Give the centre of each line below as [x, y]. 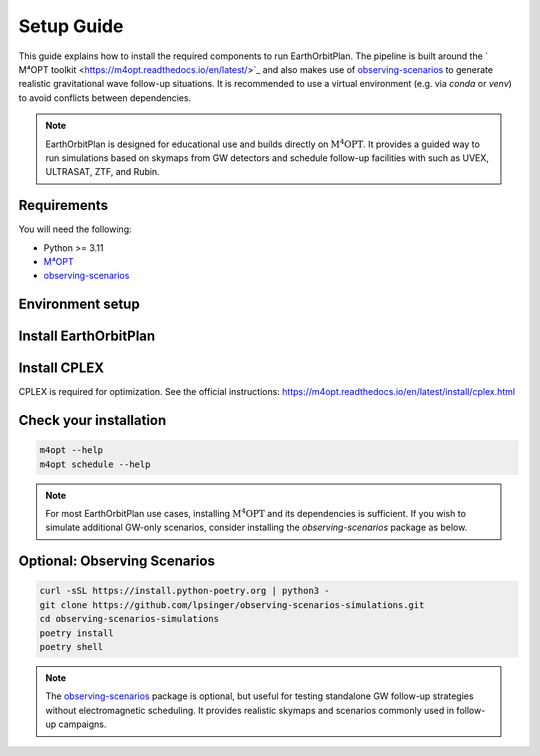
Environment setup [79, 304]
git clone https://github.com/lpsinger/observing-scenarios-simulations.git [232, 604]
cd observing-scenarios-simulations [129, 619]
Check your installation [92, 420]
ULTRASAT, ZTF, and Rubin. [102, 172]
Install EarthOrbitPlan [87, 336]
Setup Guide [71, 26]
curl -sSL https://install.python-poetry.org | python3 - [184, 591]
